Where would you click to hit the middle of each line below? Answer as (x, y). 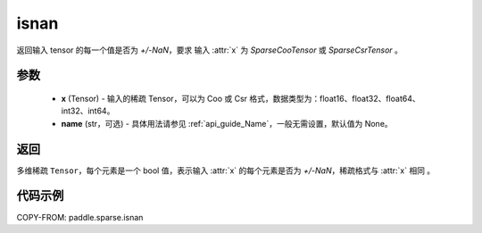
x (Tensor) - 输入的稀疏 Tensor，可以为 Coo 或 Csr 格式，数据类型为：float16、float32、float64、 (241, 98)
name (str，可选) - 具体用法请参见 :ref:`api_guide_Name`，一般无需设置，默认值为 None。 (227, 123)
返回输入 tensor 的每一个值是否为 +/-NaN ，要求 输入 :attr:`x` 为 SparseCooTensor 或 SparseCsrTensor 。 (210, 50)
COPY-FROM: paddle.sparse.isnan (80, 217)
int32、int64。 (88, 111)
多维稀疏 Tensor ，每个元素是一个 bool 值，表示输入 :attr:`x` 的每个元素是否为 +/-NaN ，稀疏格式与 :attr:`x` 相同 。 (226, 171)
